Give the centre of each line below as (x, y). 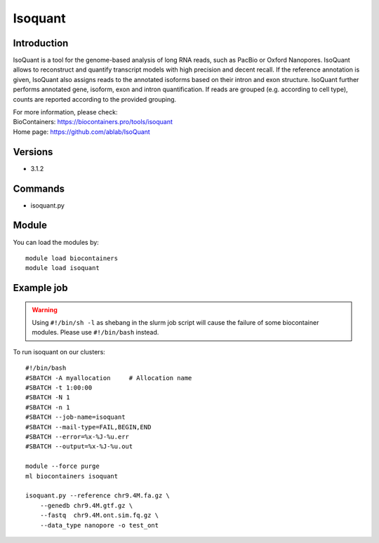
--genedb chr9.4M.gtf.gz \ (86, 505)
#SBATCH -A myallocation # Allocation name (109, 378)
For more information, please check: (65, 112)
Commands (39, 188)
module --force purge (62, 466)
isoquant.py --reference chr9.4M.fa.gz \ (98, 496)
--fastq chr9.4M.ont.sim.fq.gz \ (99, 515)
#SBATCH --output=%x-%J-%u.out (79, 447)
